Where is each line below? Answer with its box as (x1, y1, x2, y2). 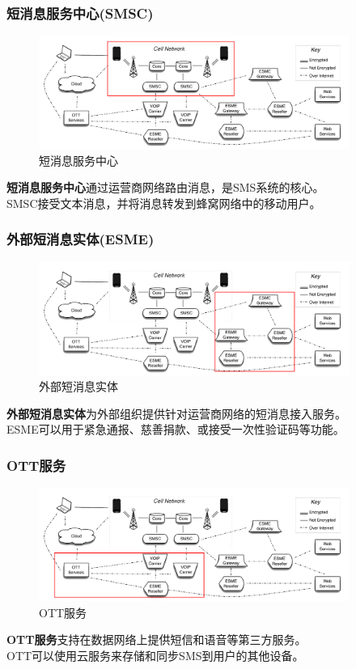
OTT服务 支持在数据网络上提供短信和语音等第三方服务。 (6, 631, 307, 648)
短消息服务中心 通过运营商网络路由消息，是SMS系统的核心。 (6, 179, 324, 196)
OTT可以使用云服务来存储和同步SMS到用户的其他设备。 (6, 646, 304, 663)
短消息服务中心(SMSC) (6, 2, 154, 23)
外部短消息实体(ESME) (6, 229, 155, 249)
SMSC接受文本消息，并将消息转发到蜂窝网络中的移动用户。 (6, 194, 321, 211)
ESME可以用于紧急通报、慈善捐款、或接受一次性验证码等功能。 (6, 421, 345, 438)
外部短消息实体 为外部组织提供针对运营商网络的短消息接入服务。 (6, 404, 346, 421)
